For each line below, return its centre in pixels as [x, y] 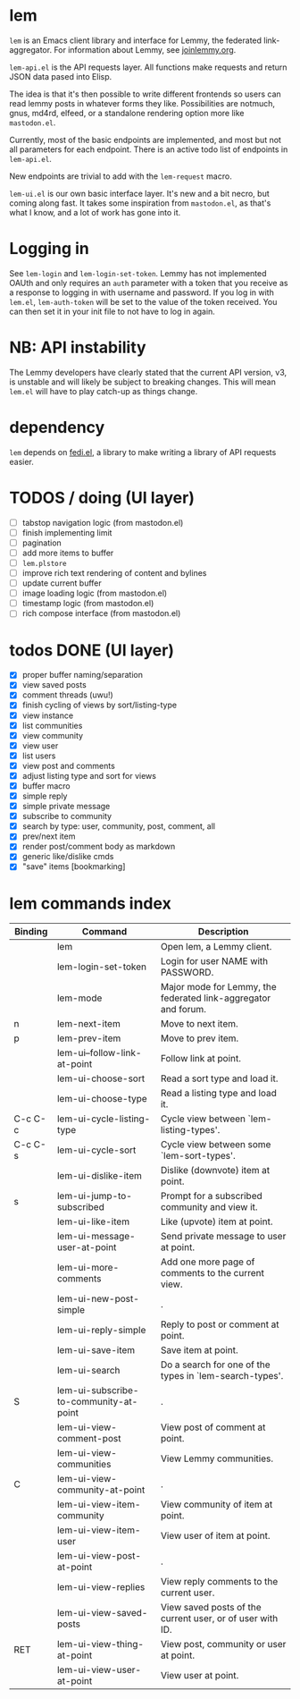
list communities [52, 725]
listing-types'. [190, 1130]
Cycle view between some [216, 1145]
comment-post [89, 1439]
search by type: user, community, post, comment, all [119, 826]
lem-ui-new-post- [98, 1299]
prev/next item [49, 836]
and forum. [183, 1010]
